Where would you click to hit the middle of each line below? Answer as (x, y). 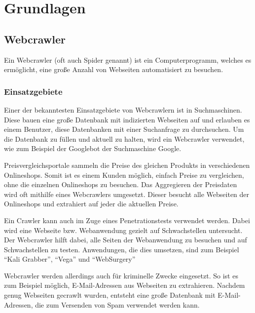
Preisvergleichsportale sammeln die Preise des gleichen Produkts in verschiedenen (127, 165)
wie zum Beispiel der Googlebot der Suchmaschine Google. (93, 148)
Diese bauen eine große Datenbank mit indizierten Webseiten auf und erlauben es (127, 119)
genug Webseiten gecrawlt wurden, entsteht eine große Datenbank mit (110, 295)
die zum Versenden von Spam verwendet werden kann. (117, 304)
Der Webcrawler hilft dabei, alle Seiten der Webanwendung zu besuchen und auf (126, 240)
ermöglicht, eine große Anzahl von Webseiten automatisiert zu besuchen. (114, 69)
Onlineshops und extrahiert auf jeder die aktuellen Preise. (91, 204)
